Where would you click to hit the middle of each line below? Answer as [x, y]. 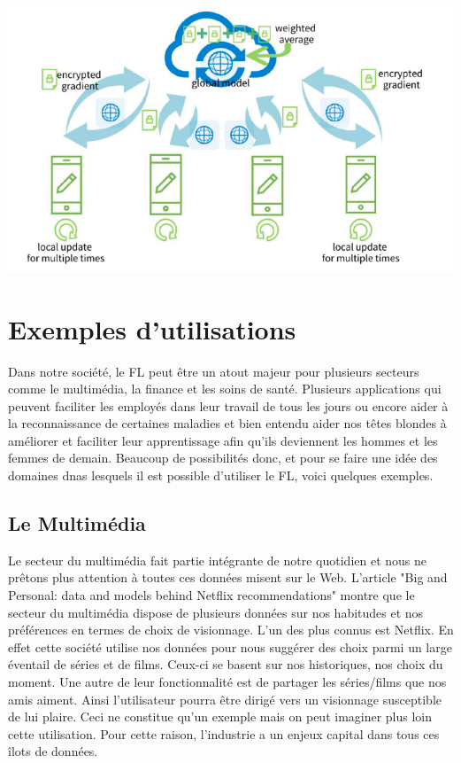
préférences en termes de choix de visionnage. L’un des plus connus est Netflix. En [231, 630]
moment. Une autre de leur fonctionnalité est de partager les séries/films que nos [227, 682]
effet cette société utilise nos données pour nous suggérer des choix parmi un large [230, 646]
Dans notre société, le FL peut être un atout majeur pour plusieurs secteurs [214, 371]
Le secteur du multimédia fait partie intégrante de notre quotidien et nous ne [218, 560]
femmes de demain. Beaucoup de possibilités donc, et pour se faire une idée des [223, 458]
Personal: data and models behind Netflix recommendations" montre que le [211, 595]
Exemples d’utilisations [152, 328]
